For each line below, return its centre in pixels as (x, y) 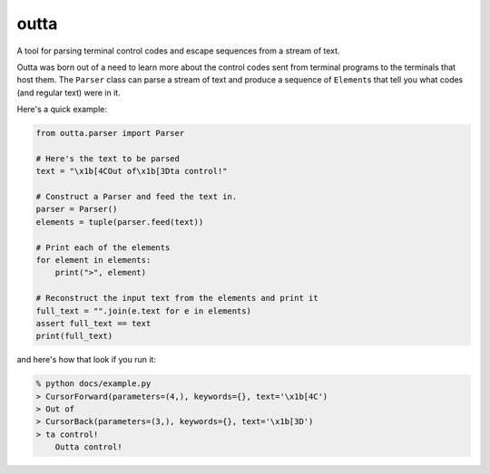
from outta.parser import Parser (110, 133)
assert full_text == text (93, 323)
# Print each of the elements (103, 247)
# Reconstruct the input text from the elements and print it (177, 298)
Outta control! (88, 447)
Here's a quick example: (62, 110)
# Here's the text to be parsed (108, 158)
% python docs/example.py (93, 384)
